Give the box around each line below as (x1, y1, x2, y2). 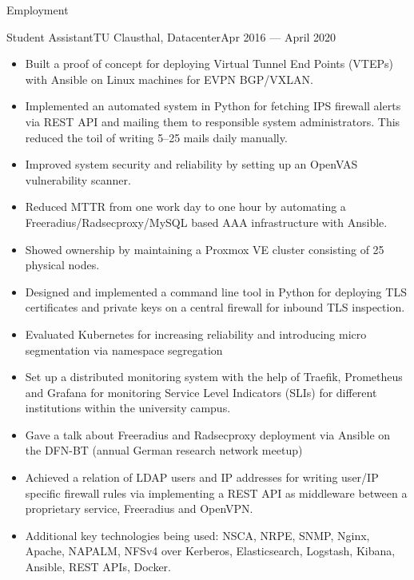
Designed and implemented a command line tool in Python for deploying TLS (25, 283, 407, 300)
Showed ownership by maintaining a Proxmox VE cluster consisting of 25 (25, 240, 384, 257)
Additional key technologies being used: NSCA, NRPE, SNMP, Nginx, (25, 526, 370, 543)
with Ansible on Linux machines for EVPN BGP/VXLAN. (25, 70, 313, 87)
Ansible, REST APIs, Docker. (25, 558, 171, 575)
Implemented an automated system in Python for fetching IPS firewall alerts (25, 97, 401, 114)
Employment (6, 2, 69, 18)
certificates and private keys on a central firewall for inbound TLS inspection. (25, 299, 405, 316)
